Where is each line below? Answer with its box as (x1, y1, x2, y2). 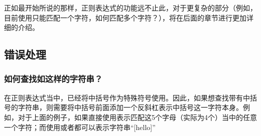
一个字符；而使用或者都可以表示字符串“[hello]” (4, 121, 156, 132)
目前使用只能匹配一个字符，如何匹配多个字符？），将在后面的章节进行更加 (4, 12, 246, 22)
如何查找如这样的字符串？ (4, 72, 103, 85)
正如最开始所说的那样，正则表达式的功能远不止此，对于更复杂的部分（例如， (4, 2, 257, 12)
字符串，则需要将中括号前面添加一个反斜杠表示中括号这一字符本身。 (18, 102, 243, 112)
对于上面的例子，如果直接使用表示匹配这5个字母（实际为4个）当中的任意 (18, 111, 257, 122)
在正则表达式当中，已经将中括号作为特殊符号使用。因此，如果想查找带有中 (4, 92, 250, 102)
